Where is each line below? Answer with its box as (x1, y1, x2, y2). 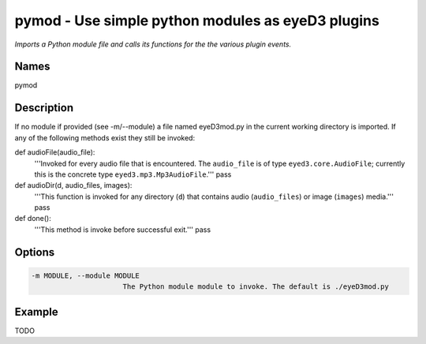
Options (14, 245, 55, 259)
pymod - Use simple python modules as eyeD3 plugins (14, 12, 380, 29)
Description (14, 101, 74, 114)
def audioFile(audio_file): (14, 148, 95, 157)
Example (14, 305, 58, 319)
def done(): (14, 214, 51, 223)
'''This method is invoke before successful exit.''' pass (34, 225, 211, 234)
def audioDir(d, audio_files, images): (14, 181, 133, 190)
